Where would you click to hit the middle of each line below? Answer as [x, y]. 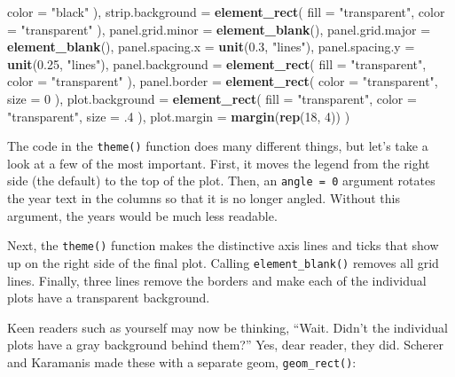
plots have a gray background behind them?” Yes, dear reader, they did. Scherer [225, 345]
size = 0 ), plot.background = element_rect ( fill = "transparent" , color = [212, 98]
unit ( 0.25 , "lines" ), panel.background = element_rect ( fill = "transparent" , [217, 63]
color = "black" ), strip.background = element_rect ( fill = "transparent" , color [226, 12]
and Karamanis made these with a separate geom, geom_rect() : [182, 361]
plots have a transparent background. [109, 298]
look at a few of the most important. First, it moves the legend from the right [219, 163]
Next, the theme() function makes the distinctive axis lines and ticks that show [223, 245]
